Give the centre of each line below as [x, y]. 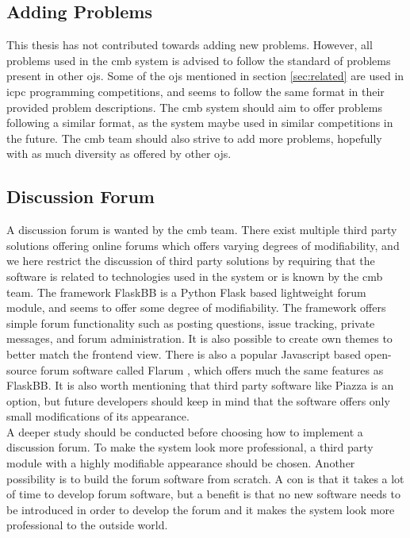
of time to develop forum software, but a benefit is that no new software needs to [203, 494]
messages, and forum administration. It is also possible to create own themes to [199, 338]
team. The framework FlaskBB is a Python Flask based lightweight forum [186, 292]
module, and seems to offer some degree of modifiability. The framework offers [196, 307]
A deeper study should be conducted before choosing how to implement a [185, 431]
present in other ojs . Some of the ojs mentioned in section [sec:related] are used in [205, 76]
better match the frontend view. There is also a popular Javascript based [184, 354]
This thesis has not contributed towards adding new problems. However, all [190, 45]
